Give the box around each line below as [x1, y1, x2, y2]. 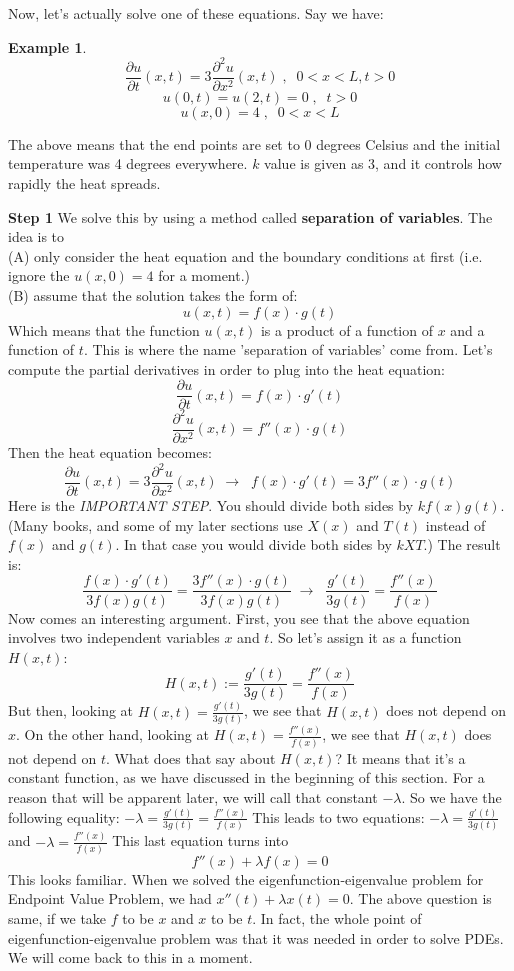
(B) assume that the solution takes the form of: [8, 284, 298, 305]
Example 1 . [8, 36, 87, 57]
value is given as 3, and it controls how [264, 153, 502, 174]
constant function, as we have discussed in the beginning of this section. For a [8, 767, 485, 788]
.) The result [423, 534, 501, 555]
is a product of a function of [260, 319, 433, 340]
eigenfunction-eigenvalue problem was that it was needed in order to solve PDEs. [8, 927, 504, 948]
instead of [425, 514, 486, 535]
